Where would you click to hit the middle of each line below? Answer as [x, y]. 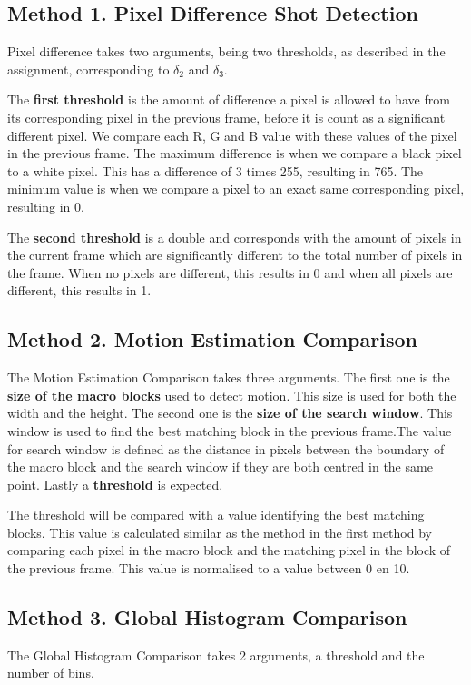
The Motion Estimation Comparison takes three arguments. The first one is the [229, 377]
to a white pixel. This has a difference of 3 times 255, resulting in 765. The [216, 170]
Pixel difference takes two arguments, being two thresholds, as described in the [226, 51]
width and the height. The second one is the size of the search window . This [230, 413]
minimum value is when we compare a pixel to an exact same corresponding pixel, [236, 189]
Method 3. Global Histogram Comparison [207, 617]
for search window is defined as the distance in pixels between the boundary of [226, 448]
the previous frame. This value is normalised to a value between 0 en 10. [209, 568]
